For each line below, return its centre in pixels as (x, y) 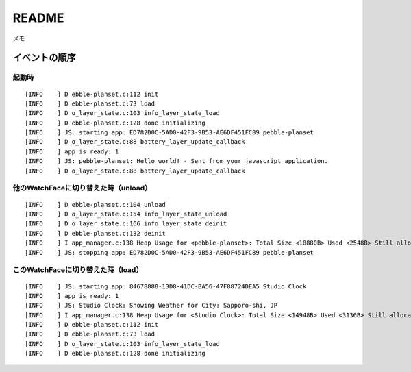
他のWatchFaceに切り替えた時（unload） (82, 188)
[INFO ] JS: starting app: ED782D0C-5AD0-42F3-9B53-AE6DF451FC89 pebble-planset (170, 133)
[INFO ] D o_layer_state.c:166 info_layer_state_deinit (126, 224)
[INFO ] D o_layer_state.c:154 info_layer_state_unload (126, 214)
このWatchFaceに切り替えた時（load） (78, 270)
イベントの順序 (44, 58)
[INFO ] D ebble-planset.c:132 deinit (95, 233)
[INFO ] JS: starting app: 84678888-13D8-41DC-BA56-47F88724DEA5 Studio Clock (166, 286)
